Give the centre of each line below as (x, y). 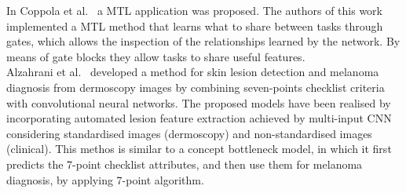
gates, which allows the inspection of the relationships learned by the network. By (203, 41)
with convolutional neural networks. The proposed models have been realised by (199, 102)
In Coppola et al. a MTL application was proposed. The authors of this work (194, 10)
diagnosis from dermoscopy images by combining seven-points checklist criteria (196, 87)
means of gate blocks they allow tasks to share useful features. (156, 56)
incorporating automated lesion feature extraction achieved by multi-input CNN (199, 118)
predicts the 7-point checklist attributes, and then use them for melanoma (185, 164)
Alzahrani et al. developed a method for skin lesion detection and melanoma (193, 72)
